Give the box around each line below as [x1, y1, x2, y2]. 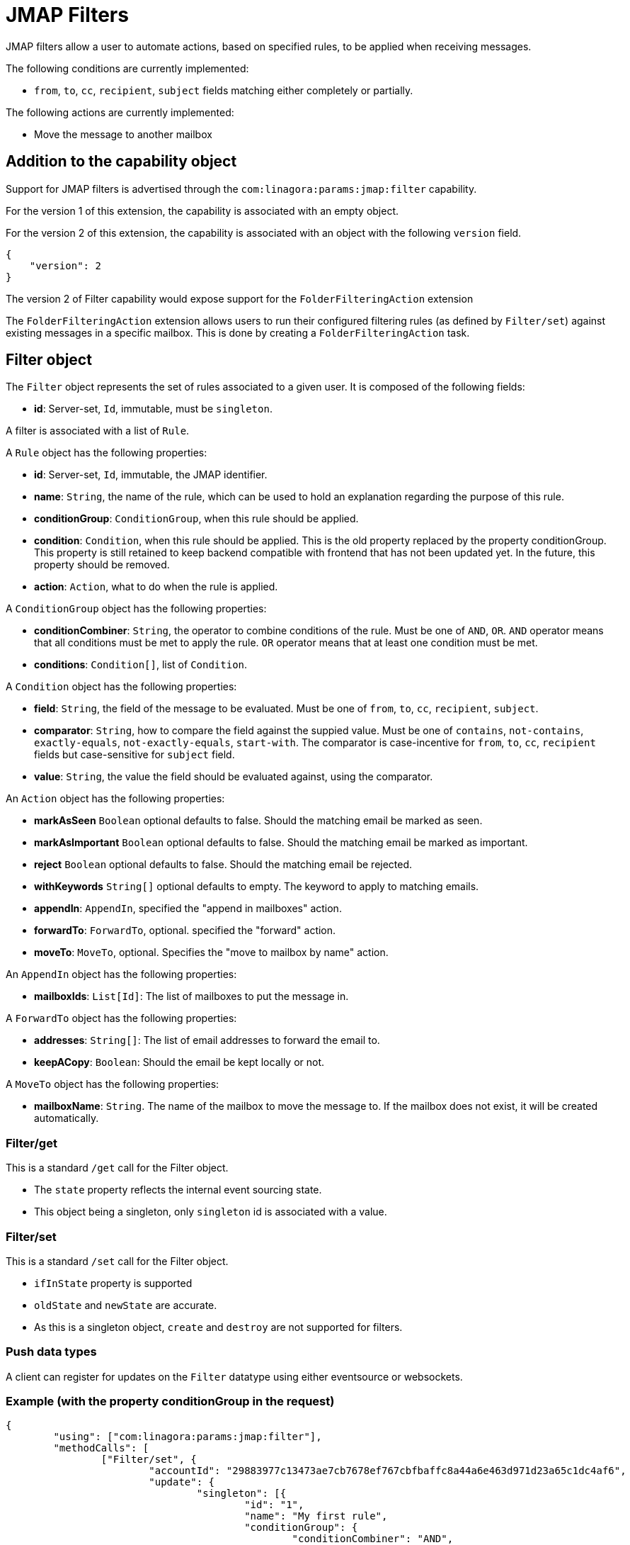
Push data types [6, 1344, 97, 1359]
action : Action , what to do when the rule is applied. [34, 580, 278, 593]
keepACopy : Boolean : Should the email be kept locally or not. [34, 1056, 325, 1069]
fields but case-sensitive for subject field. [34, 748, 235, 761]
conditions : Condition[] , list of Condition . [34, 658, 248, 671]
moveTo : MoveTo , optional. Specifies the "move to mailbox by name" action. [34, 946, 389, 959]
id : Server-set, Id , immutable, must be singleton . [34, 403, 273, 415]
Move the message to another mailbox [34, 128, 212, 140]
